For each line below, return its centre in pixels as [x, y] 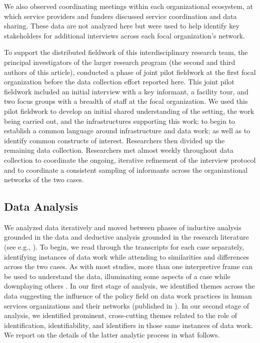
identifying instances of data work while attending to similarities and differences [127, 256]
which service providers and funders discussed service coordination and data [120, 16]
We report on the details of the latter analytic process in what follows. [112, 335]
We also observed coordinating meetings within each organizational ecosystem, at [128, 6]
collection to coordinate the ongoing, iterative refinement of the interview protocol [130, 160]
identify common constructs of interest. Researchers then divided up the [114, 140]
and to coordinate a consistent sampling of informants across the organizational [126, 170]
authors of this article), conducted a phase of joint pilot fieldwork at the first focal [130, 72]
